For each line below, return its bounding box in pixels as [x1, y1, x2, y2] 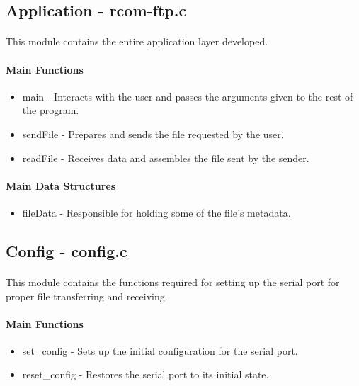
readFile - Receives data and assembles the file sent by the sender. [22, 150, 309, 165]
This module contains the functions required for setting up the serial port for [6, 274, 340, 289]
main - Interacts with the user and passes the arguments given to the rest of [22, 89, 353, 103]
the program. [22, 103, 79, 118]
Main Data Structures [6, 178, 116, 193]
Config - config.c [6, 239, 127, 261]
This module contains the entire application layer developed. [6, 34, 268, 49]
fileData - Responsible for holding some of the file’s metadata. [22, 205, 291, 220]
